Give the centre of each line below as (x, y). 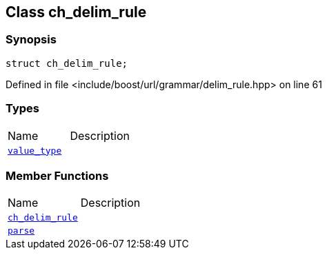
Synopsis (31, 40)
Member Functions (57, 175)
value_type (35, 150)
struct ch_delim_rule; (67, 63)
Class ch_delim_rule (76, 12)
